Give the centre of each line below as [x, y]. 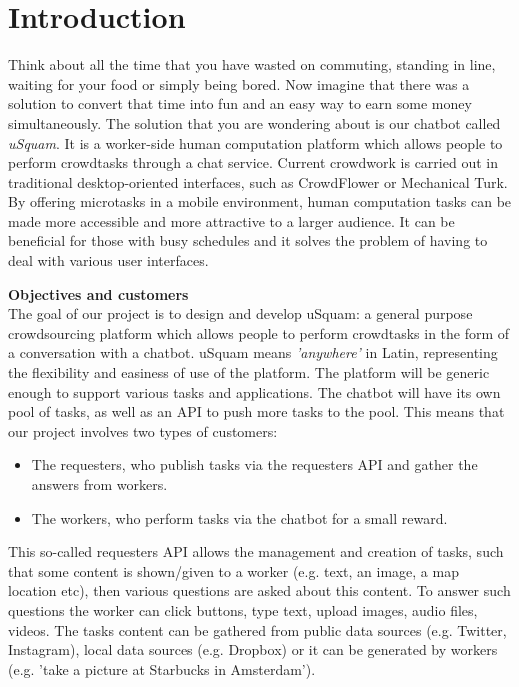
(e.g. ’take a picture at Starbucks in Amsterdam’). [162, 668]
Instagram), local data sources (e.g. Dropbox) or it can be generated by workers [253, 649]
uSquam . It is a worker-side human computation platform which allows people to [255, 142]
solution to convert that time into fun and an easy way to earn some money [240, 103]
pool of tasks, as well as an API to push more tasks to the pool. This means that [256, 411]
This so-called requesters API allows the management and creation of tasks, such [256, 551]
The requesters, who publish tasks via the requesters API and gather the [254, 464]
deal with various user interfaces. [108, 260]
